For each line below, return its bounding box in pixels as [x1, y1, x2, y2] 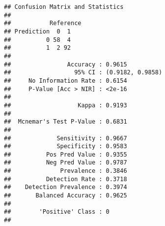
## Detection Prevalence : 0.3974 [4, 184, 127, 191]
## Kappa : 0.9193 [4, 101, 127, 109]
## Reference [4, 20, 82, 27]
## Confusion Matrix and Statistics [4, 3, 124, 10]
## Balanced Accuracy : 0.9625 [4, 192, 127, 199]
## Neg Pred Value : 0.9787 [4, 159, 127, 166]
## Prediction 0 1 [4, 28, 71, 35]
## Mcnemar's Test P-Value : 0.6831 [4, 118, 127, 126]
